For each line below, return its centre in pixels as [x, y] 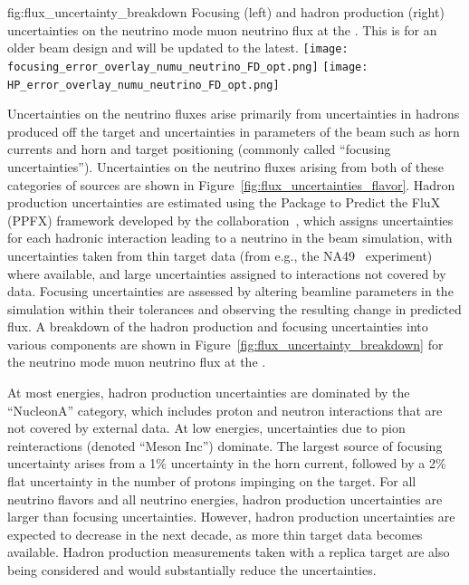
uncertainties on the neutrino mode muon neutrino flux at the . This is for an [222, 29]
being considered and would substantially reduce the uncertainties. [192, 570]
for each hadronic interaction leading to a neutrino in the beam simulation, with [230, 238]
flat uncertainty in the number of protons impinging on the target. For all [212, 481]
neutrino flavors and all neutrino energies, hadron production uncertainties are [225, 499]
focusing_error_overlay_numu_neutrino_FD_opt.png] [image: [188, 67]
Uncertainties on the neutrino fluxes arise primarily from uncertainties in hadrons [234, 114]
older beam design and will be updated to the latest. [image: [178, 48]
